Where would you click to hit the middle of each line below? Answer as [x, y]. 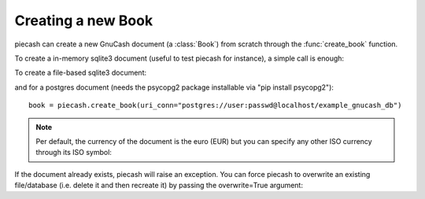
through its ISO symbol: [74, 153]
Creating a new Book [84, 20]
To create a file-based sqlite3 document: [81, 73]
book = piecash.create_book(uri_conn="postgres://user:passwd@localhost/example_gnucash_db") [215, 105]
